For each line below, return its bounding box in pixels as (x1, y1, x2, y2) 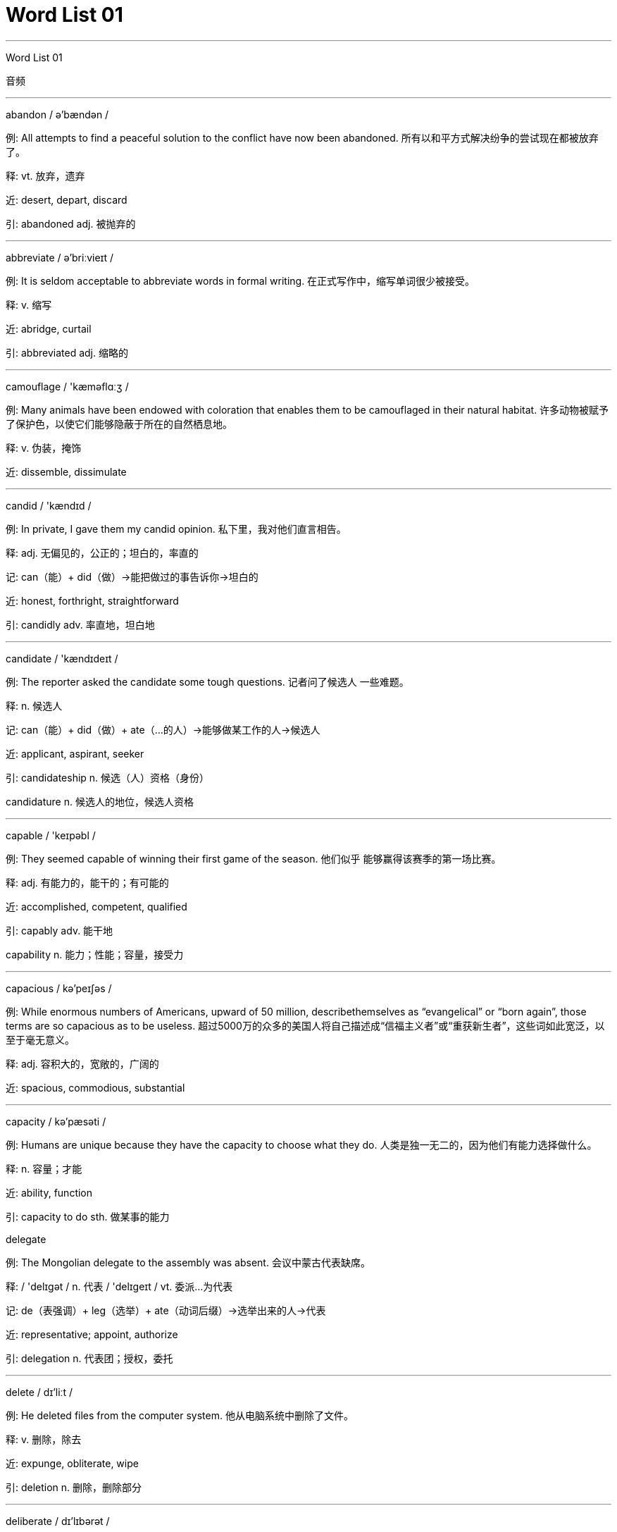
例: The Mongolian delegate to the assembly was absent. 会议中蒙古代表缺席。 (6, 1256, 370, 1268)
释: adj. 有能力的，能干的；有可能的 (6, 876, 169, 889)
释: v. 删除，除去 (6, 1433, 82, 1445)
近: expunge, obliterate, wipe (6, 1457, 139, 1469)
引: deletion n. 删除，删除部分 (6, 1481, 142, 1493)
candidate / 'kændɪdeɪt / (6, 652, 118, 665)
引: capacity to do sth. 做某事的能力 (6, 1210, 170, 1223)
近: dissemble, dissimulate (6, 465, 127, 478)
